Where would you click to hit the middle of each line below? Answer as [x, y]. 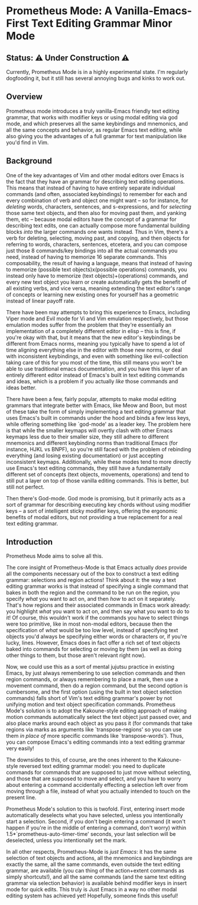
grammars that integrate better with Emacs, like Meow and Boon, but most [97, 405]
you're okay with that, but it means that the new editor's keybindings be [93, 337]
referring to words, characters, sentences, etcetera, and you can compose [97, 244]
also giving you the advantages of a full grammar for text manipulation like [96, 136]
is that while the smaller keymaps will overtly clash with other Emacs [90, 430]
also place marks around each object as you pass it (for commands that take [99, 723]
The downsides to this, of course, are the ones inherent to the [81, 760]
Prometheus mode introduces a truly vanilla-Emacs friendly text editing [93, 111]
